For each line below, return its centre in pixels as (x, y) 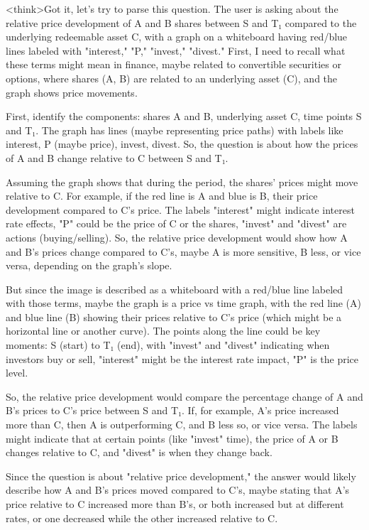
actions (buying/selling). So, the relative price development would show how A (177, 237)
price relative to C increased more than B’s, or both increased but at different (175, 504)
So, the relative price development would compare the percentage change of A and (184, 396)
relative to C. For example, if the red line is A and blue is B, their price (162, 196)
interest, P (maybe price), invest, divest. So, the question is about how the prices (182, 144)
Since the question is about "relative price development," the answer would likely (181, 476)
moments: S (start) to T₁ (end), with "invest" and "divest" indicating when (168, 345)
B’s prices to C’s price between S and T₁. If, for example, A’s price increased (172, 410)
